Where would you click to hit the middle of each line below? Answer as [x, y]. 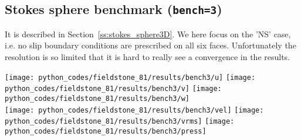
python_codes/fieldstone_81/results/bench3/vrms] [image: [120, 122]
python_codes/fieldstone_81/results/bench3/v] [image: [113, 89]
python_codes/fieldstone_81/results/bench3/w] [97, 98]
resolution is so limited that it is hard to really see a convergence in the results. [148, 56]
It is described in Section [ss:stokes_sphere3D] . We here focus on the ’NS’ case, [148, 34]
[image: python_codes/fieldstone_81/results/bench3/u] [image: [130, 77]
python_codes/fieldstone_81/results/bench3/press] [106, 131]
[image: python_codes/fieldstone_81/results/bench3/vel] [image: [134, 110]
